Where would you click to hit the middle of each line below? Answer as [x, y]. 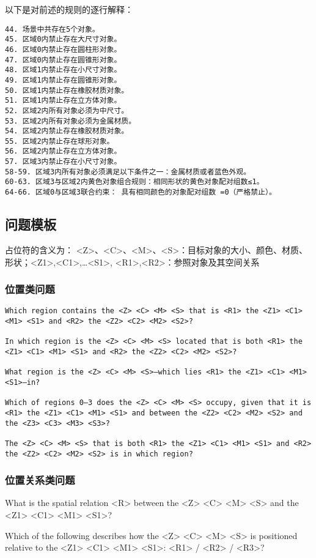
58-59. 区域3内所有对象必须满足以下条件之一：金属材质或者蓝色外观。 [128, 172]
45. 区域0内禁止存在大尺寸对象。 [63, 39]
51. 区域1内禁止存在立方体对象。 [63, 101]
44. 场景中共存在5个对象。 [52, 29]
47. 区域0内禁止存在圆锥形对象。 [63, 60]
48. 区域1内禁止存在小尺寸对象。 [63, 70]
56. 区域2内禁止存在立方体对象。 [63, 151]
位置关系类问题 [40, 480]
